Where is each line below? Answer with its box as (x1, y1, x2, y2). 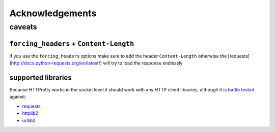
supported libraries (9, 73, 72, 82)
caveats (9, 22, 38, 31)
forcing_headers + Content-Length (9, 39, 134, 48)
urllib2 (22, 117, 36, 123)
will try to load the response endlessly (102, 60, 183, 66)
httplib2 (22, 110, 38, 116)
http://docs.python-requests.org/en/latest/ (11, 60, 100, 66)
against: (9, 94, 26, 100)
